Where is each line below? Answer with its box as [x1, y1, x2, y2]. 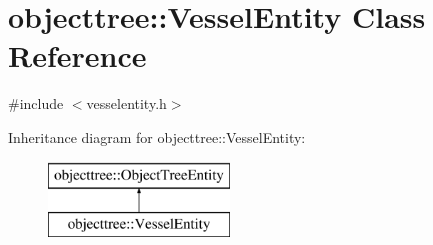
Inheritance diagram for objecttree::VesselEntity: [8, 126, 306, 147]
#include [8, 93, 64, 114]
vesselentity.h [86, 93, 167, 114]
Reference [8, 35, 147, 76]
